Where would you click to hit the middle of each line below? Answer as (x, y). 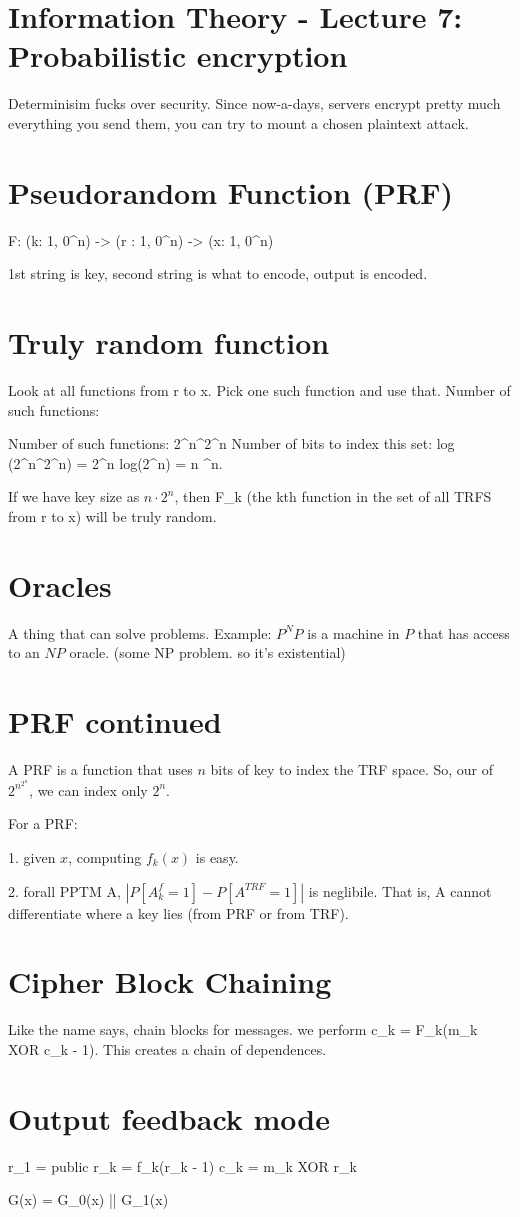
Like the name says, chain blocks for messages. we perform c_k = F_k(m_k (243, 1029)
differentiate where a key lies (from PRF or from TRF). (178, 912)
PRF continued (115, 721)
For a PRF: (43, 823)
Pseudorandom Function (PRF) (231, 191)
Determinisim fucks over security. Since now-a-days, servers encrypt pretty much (254, 103)
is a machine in (353, 632)
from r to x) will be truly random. (112, 515)
